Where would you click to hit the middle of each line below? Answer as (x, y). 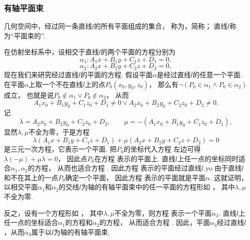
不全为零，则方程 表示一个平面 (163, 213)
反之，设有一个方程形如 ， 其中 (54, 213)
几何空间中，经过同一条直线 (48, 26)
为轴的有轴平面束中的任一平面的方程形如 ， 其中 (158, 187)
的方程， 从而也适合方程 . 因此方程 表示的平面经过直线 (115, 168)
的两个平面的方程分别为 (138, 52)
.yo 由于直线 (223, 168)
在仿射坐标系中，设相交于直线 (51, 52)
